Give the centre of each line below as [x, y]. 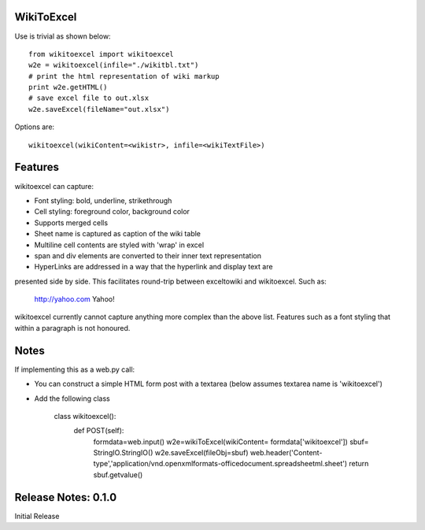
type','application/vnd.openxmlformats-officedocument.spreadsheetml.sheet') [220, 464]
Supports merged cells [71, 222]
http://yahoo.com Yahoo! [74, 299]
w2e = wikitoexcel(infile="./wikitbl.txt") [114, 65]
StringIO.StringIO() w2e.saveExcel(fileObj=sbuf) [171, 453]
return [359, 464]
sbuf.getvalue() [118, 474]
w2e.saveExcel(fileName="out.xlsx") [99, 109]
